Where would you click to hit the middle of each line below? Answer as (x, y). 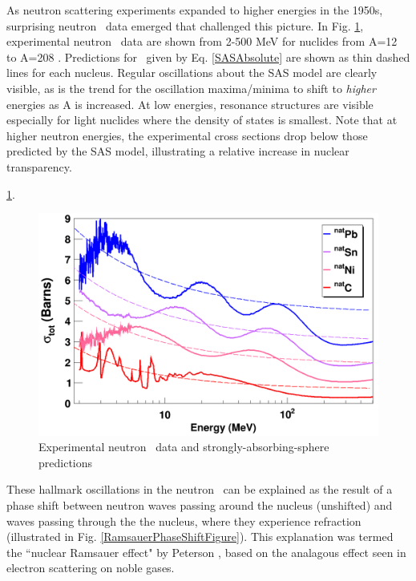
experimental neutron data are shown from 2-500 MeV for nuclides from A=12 (202, 41)
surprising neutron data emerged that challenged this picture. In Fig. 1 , (185, 25)
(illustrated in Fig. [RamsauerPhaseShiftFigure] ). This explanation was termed (200, 537)
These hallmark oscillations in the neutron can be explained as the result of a (200, 489)
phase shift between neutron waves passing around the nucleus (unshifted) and (200, 504)
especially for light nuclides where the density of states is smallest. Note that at (202, 120)
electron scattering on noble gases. (91, 568)
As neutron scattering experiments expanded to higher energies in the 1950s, (195, 10)
